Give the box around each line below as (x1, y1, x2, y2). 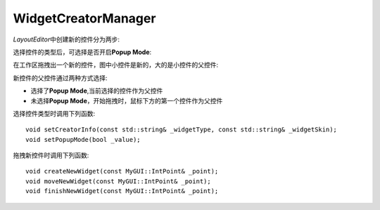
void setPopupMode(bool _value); (25, 136, 141, 143)
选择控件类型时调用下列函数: (13, 109, 96, 117)
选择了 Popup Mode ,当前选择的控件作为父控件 (30, 86, 163, 95)
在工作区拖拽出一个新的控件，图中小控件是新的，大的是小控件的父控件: (13, 60, 219, 70)
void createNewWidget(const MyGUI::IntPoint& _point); (25, 167, 219, 176)
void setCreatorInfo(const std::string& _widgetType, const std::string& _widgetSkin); (25, 126, 338, 133)
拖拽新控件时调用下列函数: (13, 151, 89, 159)
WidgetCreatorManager (13, 11, 156, 26)
